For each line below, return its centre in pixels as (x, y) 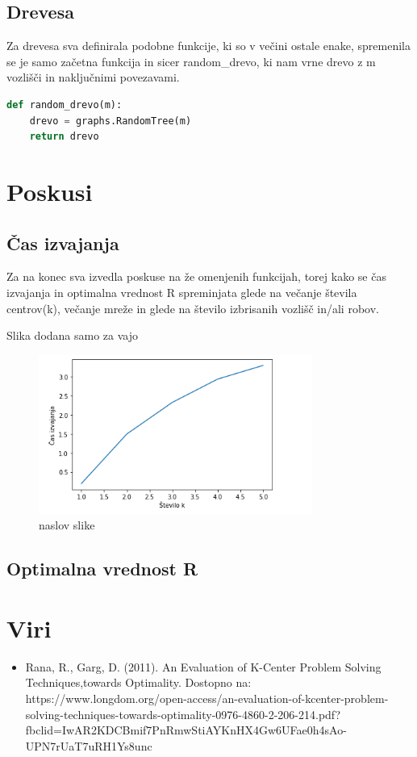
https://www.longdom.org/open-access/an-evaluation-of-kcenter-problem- (207, 698)
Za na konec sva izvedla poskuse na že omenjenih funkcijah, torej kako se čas (196, 276)
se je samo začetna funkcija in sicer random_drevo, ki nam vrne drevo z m (191, 61)
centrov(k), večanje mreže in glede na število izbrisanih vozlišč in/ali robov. (193, 308)
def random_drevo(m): (65, 105)
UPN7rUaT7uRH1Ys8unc (89, 745)
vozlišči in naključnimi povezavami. (93, 77)
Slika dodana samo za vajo (73, 335)
